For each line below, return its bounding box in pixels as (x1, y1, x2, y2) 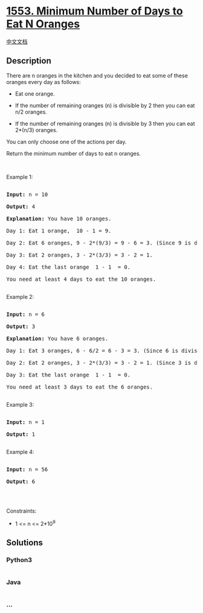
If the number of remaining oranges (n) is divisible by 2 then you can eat (14, 102, 195, 109)
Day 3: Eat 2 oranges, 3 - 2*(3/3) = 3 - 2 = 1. (6, 251, 153, 258)
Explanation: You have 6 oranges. (6, 335, 109, 342)
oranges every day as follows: (6, 78, 82, 85)
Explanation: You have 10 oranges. (6, 215, 112, 222)
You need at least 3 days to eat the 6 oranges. (6, 383, 153, 390)
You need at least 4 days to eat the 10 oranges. (6, 275, 156, 283)
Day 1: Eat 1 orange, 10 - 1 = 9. (6, 227, 112, 234)
